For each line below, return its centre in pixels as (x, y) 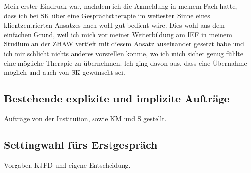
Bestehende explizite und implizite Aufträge (117, 98)
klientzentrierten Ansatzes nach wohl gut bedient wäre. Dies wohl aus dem (114, 25)
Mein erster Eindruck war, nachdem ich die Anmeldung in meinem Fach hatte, (121, 6)
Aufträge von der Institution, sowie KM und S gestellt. (85, 118)
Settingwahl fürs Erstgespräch (81, 144)
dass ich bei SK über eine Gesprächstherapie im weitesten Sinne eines (107, 15)
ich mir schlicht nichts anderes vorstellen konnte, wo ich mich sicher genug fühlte (124, 53)
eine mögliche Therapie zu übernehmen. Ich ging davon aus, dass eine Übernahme (125, 63)
